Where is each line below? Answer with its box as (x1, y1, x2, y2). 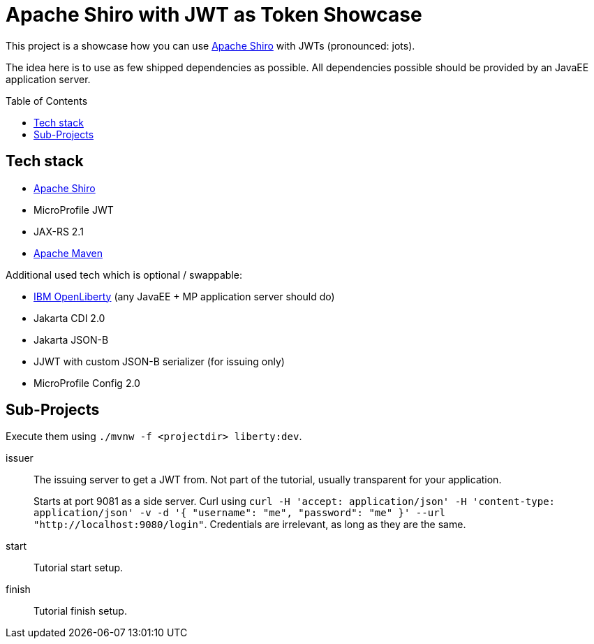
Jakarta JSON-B (34, 333, 109, 346)
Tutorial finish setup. (34, 605, 127, 617)
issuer (6, 452, 34, 464)
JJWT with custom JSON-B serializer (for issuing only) (34, 355, 285, 367)
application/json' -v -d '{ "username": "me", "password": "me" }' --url (34, 507, 446, 519)
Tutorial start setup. (34, 562, 124, 574)
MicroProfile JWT (34, 203, 114, 216)
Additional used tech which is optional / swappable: (6, 268, 243, 281)
